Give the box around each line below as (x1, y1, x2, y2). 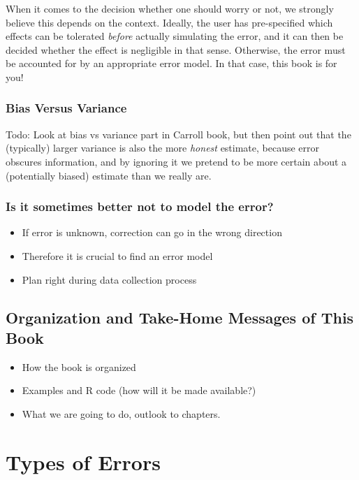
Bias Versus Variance (6, 99, 127, 117)
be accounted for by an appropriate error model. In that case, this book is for (6, 56, 337, 71)
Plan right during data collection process (22, 272, 197, 286)
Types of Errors (6, 447, 161, 476)
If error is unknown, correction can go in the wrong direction (22, 225, 282, 240)
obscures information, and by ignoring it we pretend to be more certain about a (6, 154, 347, 168)
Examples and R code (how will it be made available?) (22, 383, 256, 398)
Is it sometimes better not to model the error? (6, 198, 274, 215)
